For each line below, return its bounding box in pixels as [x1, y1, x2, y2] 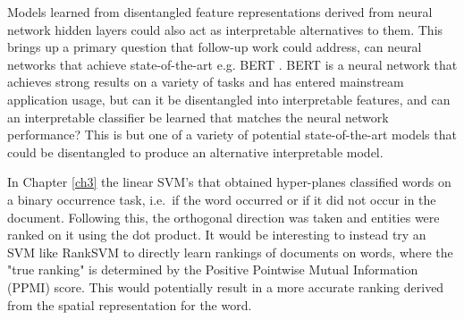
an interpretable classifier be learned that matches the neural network [7, 107, 389, 126]
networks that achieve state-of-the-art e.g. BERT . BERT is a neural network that [7, 55, 458, 73]
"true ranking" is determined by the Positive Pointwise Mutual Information [7, 260, 418, 279]
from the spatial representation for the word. [7, 295, 252, 314]
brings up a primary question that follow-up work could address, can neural [7, 38, 422, 56]
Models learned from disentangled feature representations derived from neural [7, 3, 433, 21]
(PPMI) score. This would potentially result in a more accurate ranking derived [7, 277, 444, 296]
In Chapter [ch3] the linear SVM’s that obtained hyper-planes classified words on [7, 173, 451, 191]
